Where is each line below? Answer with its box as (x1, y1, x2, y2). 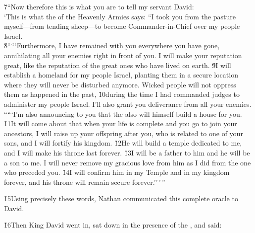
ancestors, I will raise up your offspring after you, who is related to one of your (4, 128, 243, 138)
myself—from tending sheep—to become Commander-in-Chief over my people (4, 21, 240, 31)
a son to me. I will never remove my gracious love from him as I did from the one (4, 157, 251, 167)
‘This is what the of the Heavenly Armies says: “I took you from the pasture (4, 11, 236, 21)
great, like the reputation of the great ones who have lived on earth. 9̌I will (4, 60, 231, 70)
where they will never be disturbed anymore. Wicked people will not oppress (4, 79, 236, 89)
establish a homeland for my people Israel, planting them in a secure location (4, 70, 238, 80)
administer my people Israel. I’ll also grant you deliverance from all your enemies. (4, 98, 252, 109)
